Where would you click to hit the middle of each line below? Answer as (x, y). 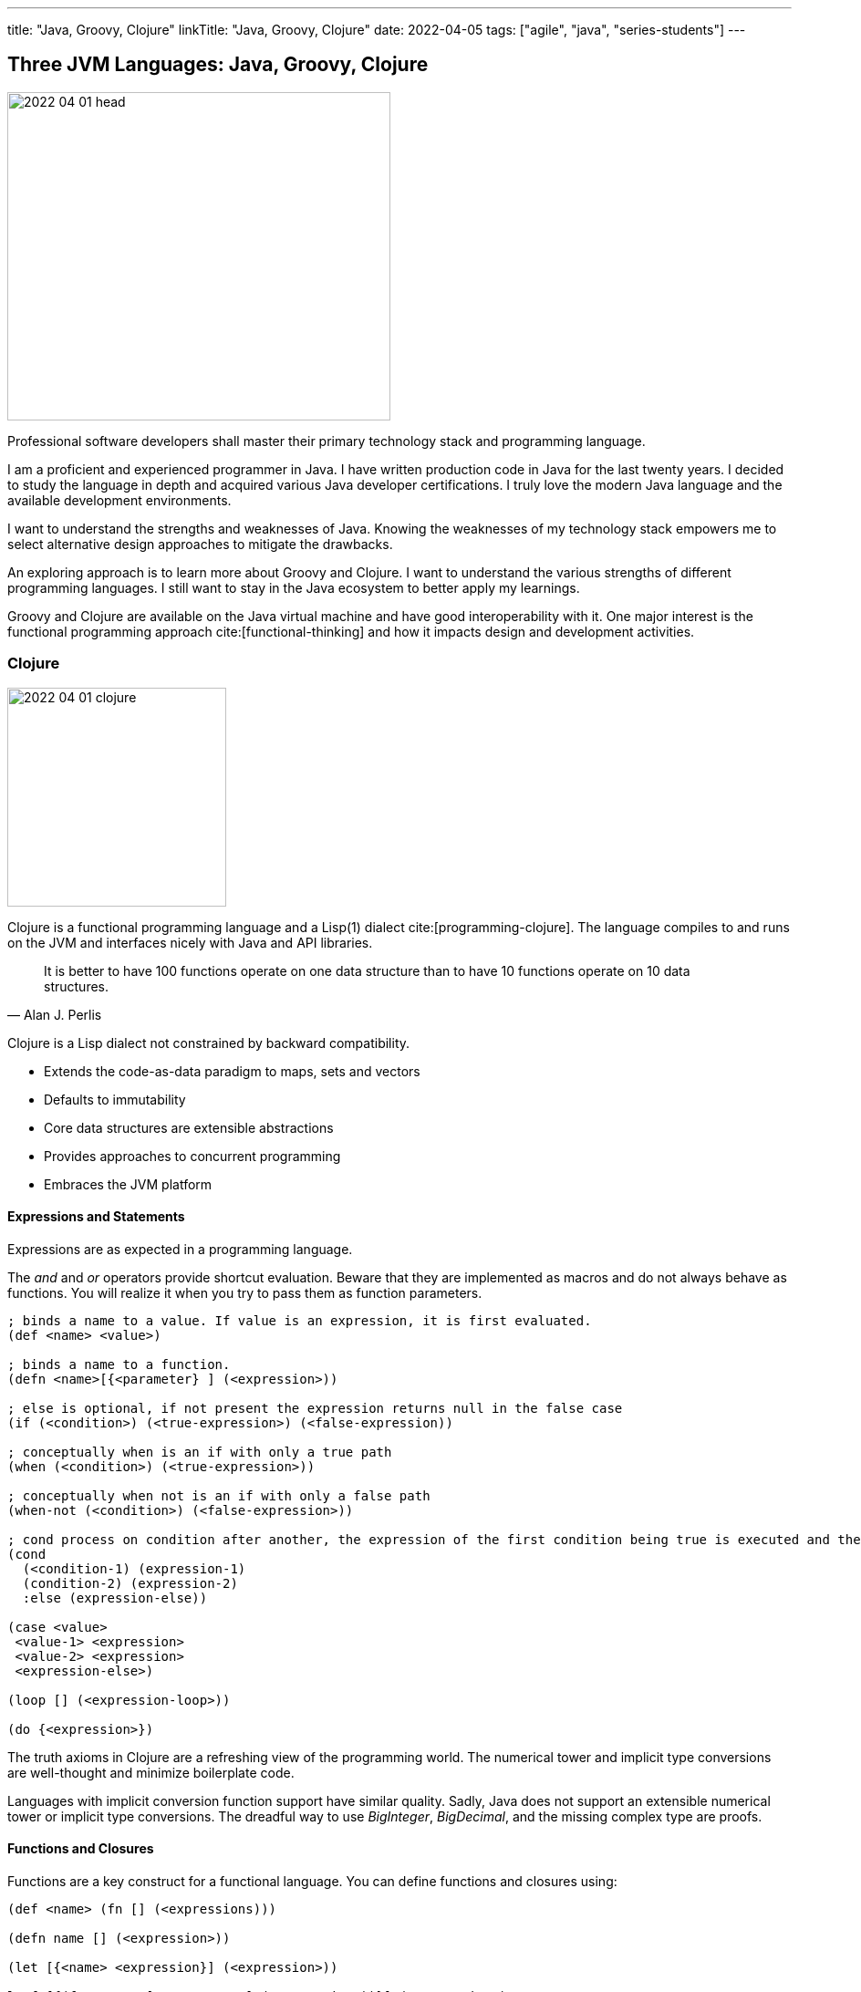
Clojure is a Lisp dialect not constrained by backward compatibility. (209, 1043)
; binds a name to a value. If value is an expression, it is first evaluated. (300, 1320)
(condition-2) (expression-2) (130, 1583)
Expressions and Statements (96, 1217)
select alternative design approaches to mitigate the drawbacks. (200, 544)
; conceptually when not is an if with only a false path (219, 1495)
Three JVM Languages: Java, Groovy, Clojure (218, 65)
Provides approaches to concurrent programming (192, 1156)
